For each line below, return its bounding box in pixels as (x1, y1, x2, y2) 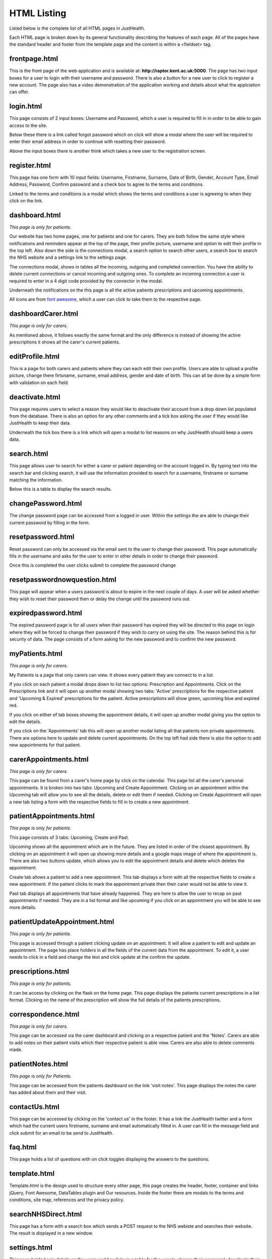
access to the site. (9, 122, 47, 128)
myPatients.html (9, 650, 62, 658)
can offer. (9, 89, 30, 95)
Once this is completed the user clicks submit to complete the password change (9, 562, 176, 569)
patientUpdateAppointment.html (9, 918, 114, 926)
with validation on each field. (9, 379, 69, 385)
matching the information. (9, 476, 63, 483)
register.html (9, 161, 51, 170)
